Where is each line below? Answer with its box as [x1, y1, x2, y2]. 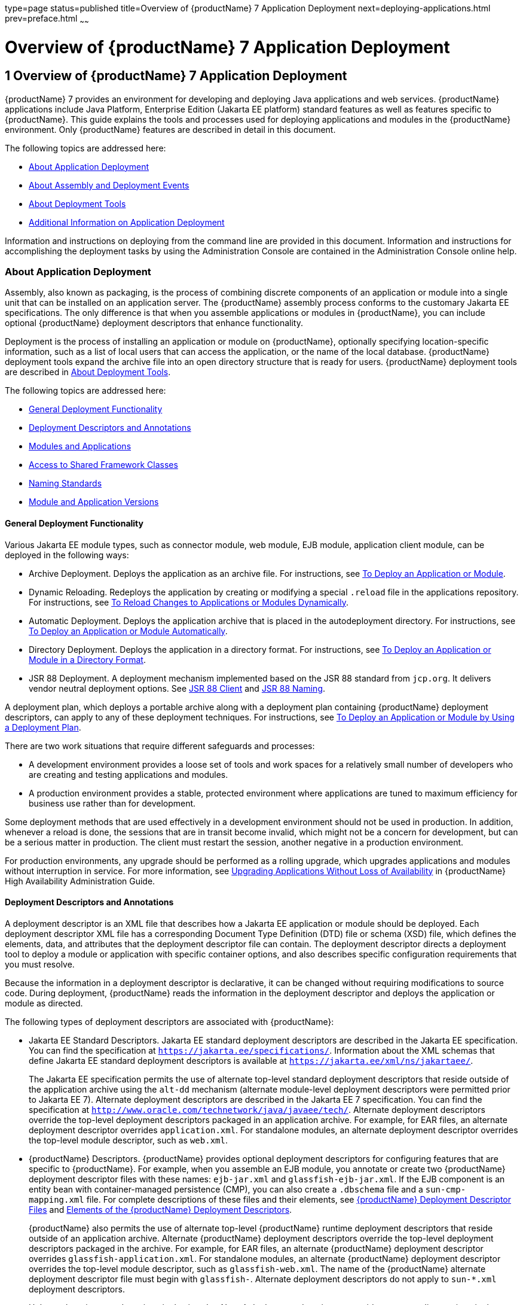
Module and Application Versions [29, 497, 159, 507]
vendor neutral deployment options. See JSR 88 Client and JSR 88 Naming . [29, 683, 326, 693]
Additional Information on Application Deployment [29, 217, 225, 227]
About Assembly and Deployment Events [29, 180, 189, 190]
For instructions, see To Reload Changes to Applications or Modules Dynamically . [29, 597, 348, 607]
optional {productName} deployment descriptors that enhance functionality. [5, 318, 303, 328]
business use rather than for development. [29, 798, 196, 808]
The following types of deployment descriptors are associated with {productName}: [5, 1016, 334, 1027]
